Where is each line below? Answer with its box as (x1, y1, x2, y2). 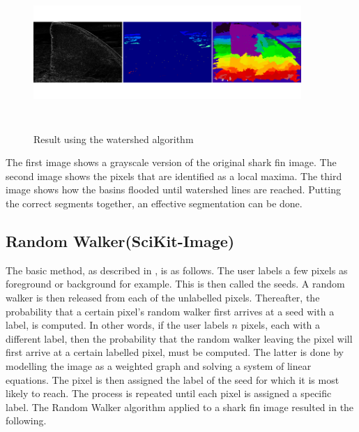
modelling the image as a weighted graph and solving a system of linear (6, 358, 312, 373)
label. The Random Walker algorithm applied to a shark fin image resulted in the (6, 399, 354, 414)
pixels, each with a (240, 318, 321, 332)
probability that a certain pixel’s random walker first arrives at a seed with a (6, 304, 335, 318)
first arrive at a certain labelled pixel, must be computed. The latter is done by (6, 345, 344, 359)
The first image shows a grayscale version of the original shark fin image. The (6, 155, 337, 170)
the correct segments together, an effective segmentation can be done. (6, 195, 303, 210)
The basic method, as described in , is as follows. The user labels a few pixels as (6, 262, 348, 277)
